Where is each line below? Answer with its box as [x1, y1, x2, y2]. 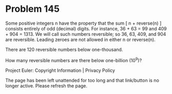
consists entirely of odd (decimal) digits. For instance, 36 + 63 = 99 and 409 [5, 25, 167, 31]
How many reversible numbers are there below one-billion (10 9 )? [5, 56, 142, 63]
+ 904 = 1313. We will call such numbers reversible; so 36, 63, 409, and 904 [5, 31, 166, 37]
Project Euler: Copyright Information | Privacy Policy [5, 67, 116, 73]
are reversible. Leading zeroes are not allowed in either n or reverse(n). [5, 36, 156, 43]
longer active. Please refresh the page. [5, 83, 88, 89]
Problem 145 [5, 3, 60, 15]
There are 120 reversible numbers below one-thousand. [5, 46, 123, 52]
